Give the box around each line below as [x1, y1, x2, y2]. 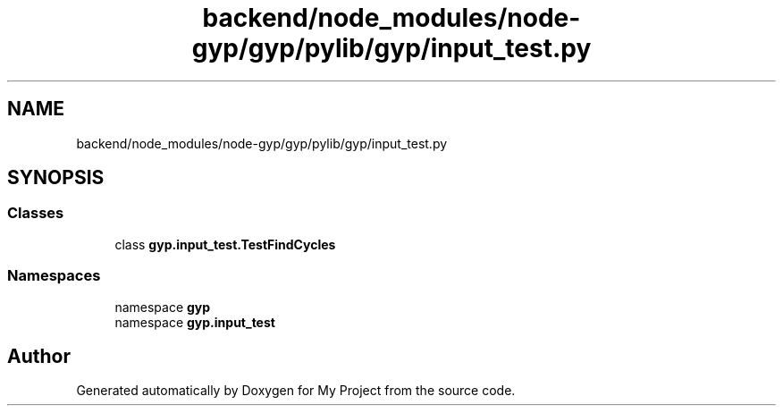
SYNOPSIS [7, 166, 105, 190]
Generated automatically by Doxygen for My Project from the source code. [76, 383, 516, 399]
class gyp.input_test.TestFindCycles [114, 236, 336, 252]
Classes [7, 204, 64, 223]
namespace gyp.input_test [114, 314, 275, 330]
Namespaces [7, 266, 101, 285]
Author [7, 344, 71, 367]
